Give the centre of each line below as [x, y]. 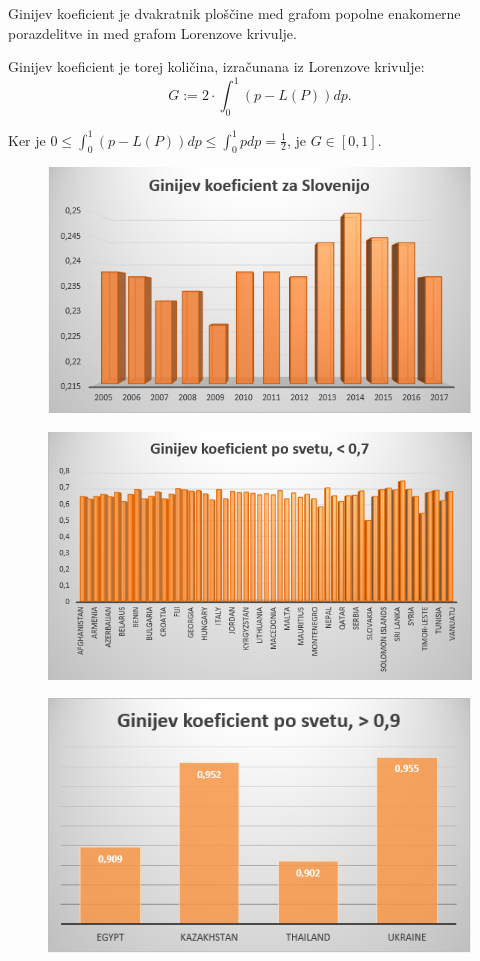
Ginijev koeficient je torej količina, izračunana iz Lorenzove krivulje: [216, 66]
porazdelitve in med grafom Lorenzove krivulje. [152, 32]
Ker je [27, 139]
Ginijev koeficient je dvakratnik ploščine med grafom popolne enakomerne [234, 13]
